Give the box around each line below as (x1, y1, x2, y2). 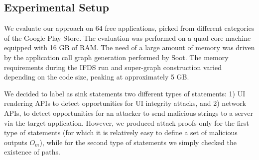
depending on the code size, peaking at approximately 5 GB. (4, 72, 189, 82)
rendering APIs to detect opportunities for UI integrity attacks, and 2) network (4, 98, 247, 108)
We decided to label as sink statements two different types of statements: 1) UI (4, 88, 246, 98)
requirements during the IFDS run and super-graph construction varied (4, 62, 222, 72)
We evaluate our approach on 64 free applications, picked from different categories (4, 23, 255, 33)
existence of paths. (4, 147, 60, 157)
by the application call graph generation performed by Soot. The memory (4, 52, 229, 62)
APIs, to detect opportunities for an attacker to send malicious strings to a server (4, 107, 253, 118)
